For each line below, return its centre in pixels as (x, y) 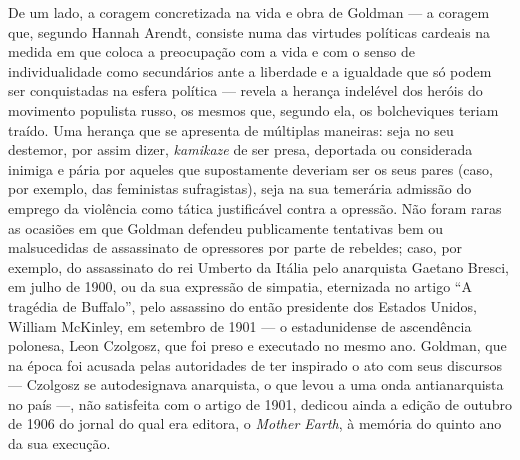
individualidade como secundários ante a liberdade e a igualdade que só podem (250, 70)
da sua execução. (59, 443)
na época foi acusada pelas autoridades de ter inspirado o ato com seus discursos (255, 364)
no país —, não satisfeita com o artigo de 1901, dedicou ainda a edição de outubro (260, 403)
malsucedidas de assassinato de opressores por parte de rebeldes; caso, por (235, 247)
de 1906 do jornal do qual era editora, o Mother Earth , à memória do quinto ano (255, 423)
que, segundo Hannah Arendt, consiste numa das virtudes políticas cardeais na (249, 31)
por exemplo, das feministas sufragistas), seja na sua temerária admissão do (240, 188)
